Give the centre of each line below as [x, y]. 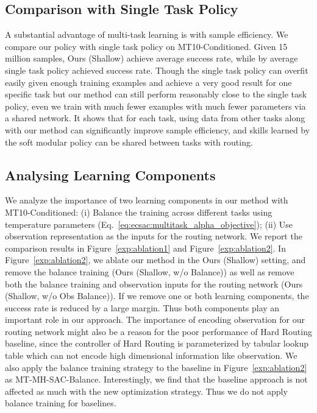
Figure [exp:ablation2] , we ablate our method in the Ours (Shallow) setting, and [155, 260]
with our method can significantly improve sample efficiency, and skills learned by [158, 129]
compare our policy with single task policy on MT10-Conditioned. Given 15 [146, 46]
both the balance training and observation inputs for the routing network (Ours [154, 284]
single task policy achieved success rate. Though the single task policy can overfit [157, 70]
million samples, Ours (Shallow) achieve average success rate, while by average [151, 58]
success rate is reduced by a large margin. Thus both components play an [142, 307]
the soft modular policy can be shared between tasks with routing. [129, 142]
